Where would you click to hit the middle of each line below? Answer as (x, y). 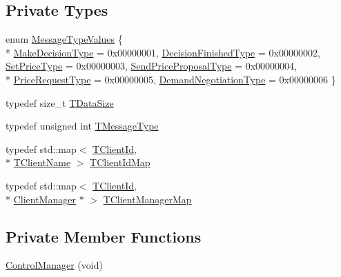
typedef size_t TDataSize (60, 102)
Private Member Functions (104, 236)
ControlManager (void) (54, 265)
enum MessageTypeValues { (64, 39)
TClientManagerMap (147, 199)
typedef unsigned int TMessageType (82, 126)
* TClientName (38, 162)
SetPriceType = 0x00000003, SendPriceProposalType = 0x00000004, (151, 66)
